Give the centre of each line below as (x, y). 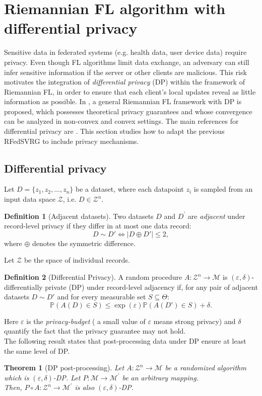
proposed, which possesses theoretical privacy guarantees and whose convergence (128, 111)
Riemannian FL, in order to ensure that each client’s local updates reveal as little (130, 91)
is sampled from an (223, 189)
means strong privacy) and (194, 321)
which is (17, 377)
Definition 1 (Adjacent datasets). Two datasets (79, 216)
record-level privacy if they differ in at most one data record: (98, 226)
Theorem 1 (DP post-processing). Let (64, 368)
